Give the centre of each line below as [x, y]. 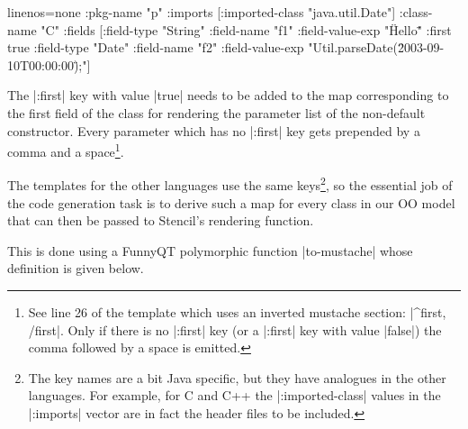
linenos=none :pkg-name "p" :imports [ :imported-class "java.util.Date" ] [202, 12]
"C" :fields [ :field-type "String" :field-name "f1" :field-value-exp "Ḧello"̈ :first [246, 29]
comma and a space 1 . [66, 150]
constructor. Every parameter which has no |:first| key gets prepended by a [214, 130]
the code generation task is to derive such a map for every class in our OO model [231, 202]
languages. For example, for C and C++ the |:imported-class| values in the [234, 395]
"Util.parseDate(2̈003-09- [376, 47]
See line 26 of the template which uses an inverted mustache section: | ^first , [237, 312]
